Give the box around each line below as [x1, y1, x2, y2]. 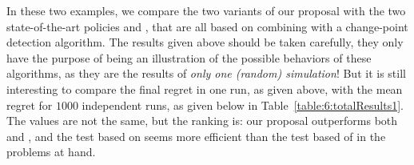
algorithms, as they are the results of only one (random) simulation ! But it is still [6, 65, 406, 82]
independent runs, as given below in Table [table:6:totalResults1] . [82, 96, 404, 113]
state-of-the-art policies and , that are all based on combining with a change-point [6, 18, 408, 34]
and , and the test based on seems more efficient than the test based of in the [6, 127, 386, 144]
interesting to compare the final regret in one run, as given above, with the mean [6, 80, 403, 97]
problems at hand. [6, 143, 96, 160]
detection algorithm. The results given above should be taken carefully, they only [6, 34, 404, 50]
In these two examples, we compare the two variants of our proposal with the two [6, 2, 406, 18]
